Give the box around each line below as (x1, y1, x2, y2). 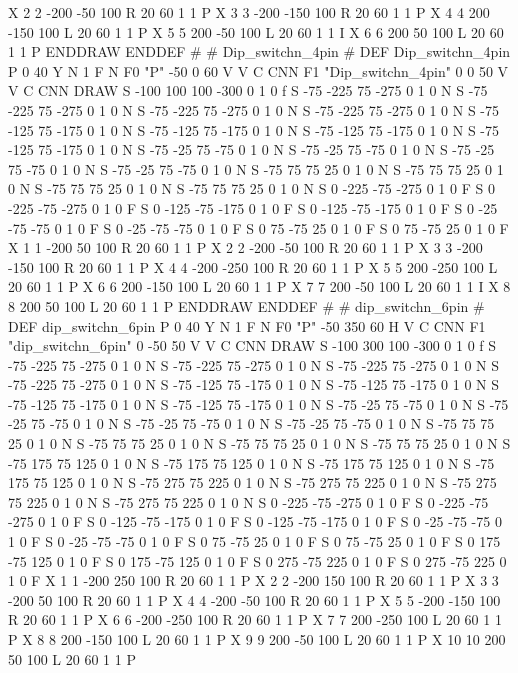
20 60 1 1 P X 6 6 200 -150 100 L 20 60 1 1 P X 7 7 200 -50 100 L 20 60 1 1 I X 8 (8, 276, 511, 297)
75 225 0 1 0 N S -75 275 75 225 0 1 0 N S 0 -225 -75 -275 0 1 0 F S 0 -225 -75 (8, 491, 489, 512)
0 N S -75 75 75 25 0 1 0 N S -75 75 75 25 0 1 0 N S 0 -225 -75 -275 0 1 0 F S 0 (8, 178, 495, 199)
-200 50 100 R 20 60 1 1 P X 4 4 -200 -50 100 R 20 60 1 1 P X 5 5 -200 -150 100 (8, 589, 501, 610)
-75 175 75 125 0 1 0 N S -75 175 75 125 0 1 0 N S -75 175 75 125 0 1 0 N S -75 (8, 452, 495, 473)
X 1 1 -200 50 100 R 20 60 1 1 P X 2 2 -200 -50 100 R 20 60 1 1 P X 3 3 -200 (8, 237, 483, 258)
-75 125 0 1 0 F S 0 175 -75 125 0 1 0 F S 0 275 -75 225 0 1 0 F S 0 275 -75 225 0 (8, 550, 507, 571)
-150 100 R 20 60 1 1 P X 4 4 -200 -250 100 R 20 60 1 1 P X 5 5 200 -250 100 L (8, 256, 498, 277)
